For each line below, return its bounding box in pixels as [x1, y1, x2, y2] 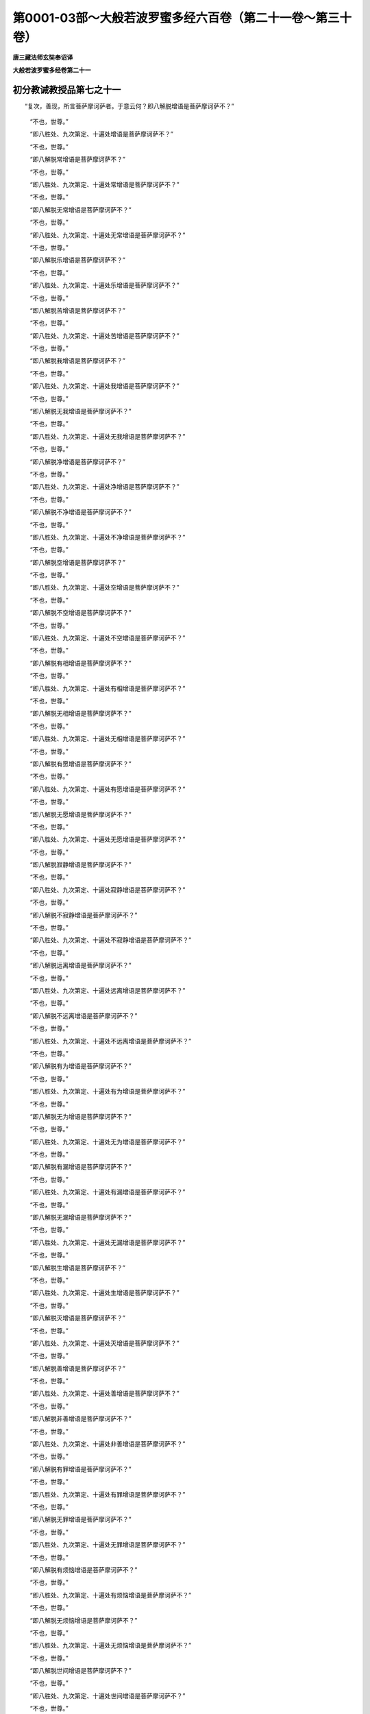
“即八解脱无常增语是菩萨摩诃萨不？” [29, 206, 132, 214]
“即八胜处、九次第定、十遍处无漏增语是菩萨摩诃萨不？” [29, 1238, 186, 1246]
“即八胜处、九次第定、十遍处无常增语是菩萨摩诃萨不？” [29, 230, 186, 239]
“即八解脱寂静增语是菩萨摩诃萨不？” [29, 860, 132, 869]
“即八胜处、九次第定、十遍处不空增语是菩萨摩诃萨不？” [29, 634, 186, 642]
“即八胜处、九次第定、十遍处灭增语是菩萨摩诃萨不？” [29, 1339, 180, 1347]
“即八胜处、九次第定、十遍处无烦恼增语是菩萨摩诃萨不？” [29, 1641, 192, 1650]
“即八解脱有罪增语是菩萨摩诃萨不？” [29, 1464, 132, 1473]
